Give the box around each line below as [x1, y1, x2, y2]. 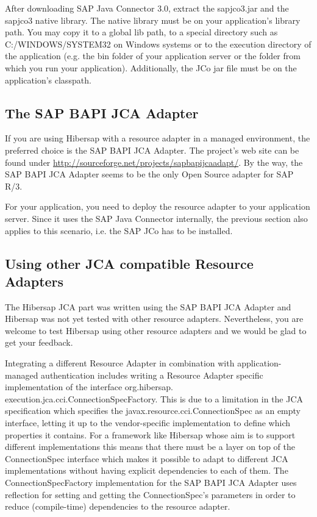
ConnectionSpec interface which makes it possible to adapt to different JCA [5, 452, 288, 465]
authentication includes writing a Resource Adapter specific [41, 368, 263, 381]
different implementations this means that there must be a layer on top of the [5, 440, 295, 453]
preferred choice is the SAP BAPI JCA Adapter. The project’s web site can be [5, 143, 299, 156]
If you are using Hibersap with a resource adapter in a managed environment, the [5, 132, 310, 144]
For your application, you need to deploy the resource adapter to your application [5, 200, 310, 213]
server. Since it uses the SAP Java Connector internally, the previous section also [5, 212, 308, 224]
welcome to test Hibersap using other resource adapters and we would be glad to [5, 324, 307, 337]
